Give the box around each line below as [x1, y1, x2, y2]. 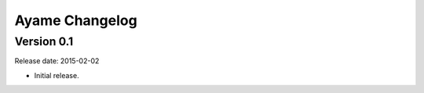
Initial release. [34, 70, 79, 80]
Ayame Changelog [14, 12, 137, 29]
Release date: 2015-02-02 [14, 56, 100, 66]
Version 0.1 [14, 34, 74, 48]
